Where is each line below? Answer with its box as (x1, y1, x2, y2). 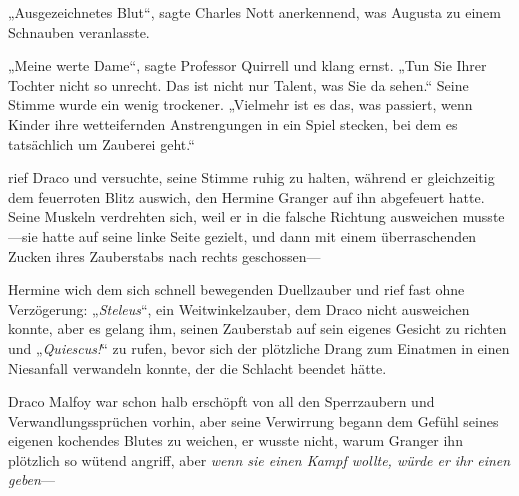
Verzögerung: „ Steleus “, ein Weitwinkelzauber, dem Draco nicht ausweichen (8, 298, 470, 319)
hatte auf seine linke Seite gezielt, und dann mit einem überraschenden (42, 225, 477, 246)
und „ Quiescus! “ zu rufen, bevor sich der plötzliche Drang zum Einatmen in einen (8, 337, 510, 358)
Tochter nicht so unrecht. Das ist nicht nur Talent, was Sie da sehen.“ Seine (8, 74, 469, 95)
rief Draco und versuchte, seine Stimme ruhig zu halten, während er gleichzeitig (8, 167, 495, 188)
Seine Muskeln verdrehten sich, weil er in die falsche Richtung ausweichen (8, 206, 459, 227)
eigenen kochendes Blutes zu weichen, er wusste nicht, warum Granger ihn (8, 430, 463, 451)
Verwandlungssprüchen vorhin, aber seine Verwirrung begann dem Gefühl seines (8, 410, 499, 431)
